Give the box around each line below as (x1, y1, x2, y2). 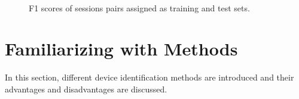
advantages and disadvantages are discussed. (5, 82, 167, 95)
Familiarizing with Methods (5, 36, 238, 61)
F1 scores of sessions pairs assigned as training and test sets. (29, 1, 250, 14)
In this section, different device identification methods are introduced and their (5, 71, 294, 83)
